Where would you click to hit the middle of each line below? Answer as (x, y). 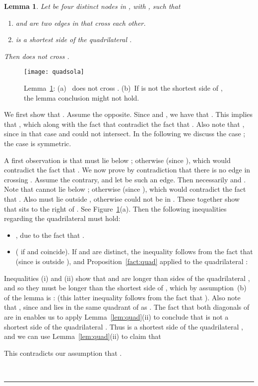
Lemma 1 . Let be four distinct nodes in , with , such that (92, 6)
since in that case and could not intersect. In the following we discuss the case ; (125, 134)
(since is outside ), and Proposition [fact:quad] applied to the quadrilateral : (132, 261)
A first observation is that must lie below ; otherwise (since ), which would (117, 160)
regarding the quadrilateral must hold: (62, 218)
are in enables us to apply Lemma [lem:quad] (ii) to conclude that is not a (116, 316)
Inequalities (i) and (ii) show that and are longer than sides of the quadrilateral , (127, 278)
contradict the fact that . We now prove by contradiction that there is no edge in (127, 170)
